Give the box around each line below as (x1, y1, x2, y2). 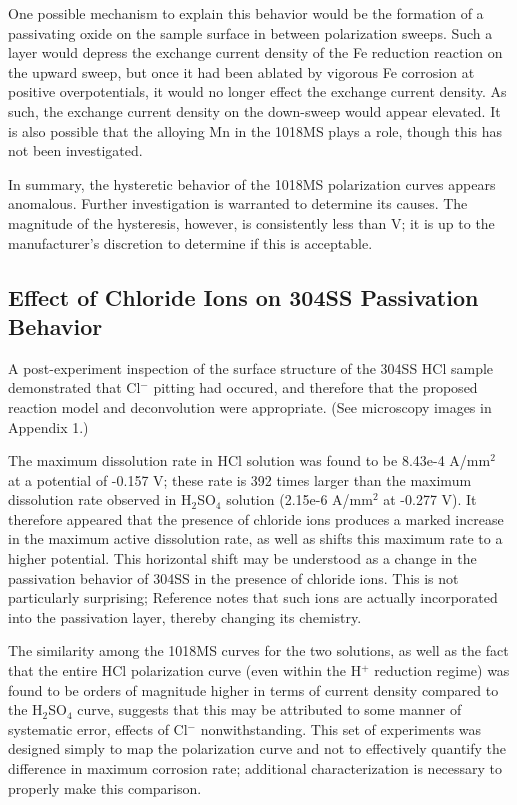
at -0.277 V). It (383, 489, 477, 510)
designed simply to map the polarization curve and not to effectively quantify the (8, 738, 507, 759)
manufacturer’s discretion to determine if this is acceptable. (8, 232, 373, 253)
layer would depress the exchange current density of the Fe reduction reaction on (8, 42, 503, 63)
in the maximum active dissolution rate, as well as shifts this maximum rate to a (8, 528, 503, 549)
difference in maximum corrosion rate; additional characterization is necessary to (8, 758, 503, 778)
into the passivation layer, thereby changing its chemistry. (8, 606, 362, 627)
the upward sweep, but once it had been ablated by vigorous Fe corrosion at (8, 61, 475, 82)
